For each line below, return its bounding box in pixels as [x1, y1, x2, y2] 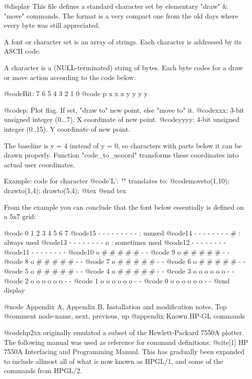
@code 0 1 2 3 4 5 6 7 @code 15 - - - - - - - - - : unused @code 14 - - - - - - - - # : [4, 227, 241, 238]
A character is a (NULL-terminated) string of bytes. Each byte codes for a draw [4, 62, 243, 72]
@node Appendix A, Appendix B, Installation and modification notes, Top [4, 301, 227, 311]
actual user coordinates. [4, 159, 75, 169]
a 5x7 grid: [4, 211, 36, 221]
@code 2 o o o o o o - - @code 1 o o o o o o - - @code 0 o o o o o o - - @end [4, 275, 230, 285]
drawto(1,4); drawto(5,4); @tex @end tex [4, 185, 126, 195]
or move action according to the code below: [4, 72, 136, 82]
